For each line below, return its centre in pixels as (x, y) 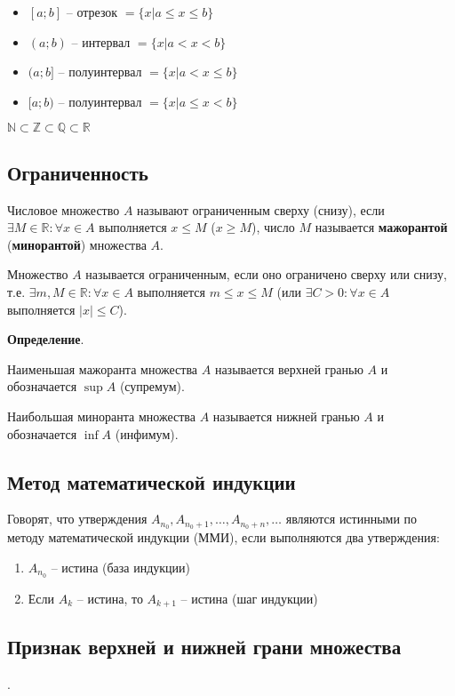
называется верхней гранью (289, 368)
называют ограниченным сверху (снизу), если (261, 209)
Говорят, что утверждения (77, 519)
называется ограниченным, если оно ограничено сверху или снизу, (266, 274)
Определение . (46, 339)
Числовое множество (64, 209)
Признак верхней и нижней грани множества (204, 647)
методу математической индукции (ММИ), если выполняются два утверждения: (224, 537)
